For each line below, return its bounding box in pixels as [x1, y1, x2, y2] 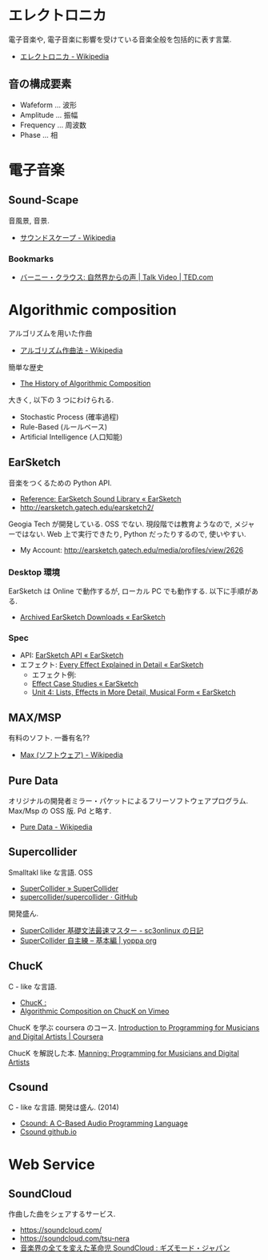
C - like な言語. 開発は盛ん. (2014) [8, 1102, 120, 1113]
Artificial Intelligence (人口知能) [19, 432, 123, 441]
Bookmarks [8, 253, 54, 264]
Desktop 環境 [8, 566, 60, 578]
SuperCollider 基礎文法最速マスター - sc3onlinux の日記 [19, 925, 204, 935]
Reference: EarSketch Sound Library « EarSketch [19, 493, 182, 504]
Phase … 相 [19, 130, 58, 139]
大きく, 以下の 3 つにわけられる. [8, 395, 114, 405]
